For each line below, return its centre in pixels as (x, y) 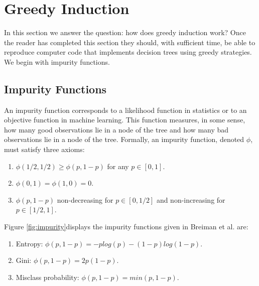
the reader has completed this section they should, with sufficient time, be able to (130, 42)
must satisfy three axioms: (44, 149)
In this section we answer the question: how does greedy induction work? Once (125, 32)
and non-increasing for (191, 199)
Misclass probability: (47, 277)
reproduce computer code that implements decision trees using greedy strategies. (128, 52)
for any (118, 166)
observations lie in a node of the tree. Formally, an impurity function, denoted (124, 139)
